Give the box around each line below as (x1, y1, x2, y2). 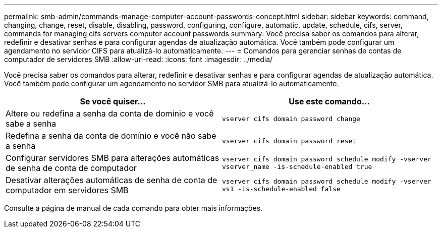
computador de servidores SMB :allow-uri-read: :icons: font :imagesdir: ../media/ (4, 55, 273, 64)
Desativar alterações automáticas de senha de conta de (6, 175, 217, 185)
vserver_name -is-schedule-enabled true (222, 163, 372, 170)
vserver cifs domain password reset (222, 137, 357, 145)
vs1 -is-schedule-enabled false (222, 185, 341, 193)
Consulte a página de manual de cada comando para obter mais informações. (4, 204, 263, 212)
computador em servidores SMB (6, 185, 129, 195)
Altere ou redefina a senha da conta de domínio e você (6, 108, 214, 119)
